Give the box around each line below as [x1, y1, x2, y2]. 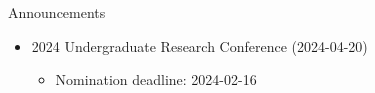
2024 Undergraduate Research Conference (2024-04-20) [31, 35, 368, 56]
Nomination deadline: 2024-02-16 [55, 69, 257, 90]
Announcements [8, 2, 106, 22]
